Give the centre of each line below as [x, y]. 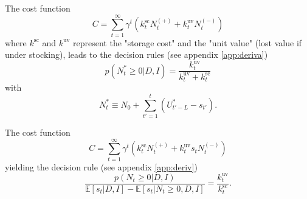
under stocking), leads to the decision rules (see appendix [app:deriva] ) [136, 54]
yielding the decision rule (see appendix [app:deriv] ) [101, 166]
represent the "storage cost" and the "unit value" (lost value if [188, 42]
